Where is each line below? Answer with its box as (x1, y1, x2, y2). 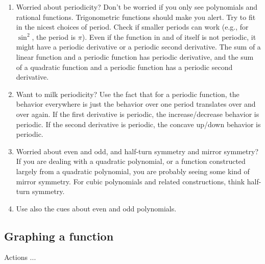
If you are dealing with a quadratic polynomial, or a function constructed (16, 156, 246, 166)
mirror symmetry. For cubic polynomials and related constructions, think (16, 176, 245, 186)
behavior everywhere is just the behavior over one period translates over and (16, 99, 256, 109)
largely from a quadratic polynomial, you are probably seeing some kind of (16, 165, 250, 176)
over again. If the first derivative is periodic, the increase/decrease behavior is (16, 108, 259, 119)
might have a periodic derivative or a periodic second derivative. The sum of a (16, 41, 261, 52)
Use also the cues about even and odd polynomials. (16, 203, 177, 213)
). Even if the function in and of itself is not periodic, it (82, 31, 256, 42)
